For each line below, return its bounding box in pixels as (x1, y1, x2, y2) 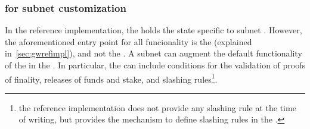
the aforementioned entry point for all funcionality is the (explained (5, 35, 252, 48)
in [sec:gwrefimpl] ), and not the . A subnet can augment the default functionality (5, 47, 302, 59)
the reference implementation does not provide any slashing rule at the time (18, 101, 296, 114)
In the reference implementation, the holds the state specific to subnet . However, (5, 24, 302, 36)
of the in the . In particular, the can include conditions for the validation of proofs (5, 59, 305, 71)
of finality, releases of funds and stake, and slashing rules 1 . (5, 71, 218, 85)
